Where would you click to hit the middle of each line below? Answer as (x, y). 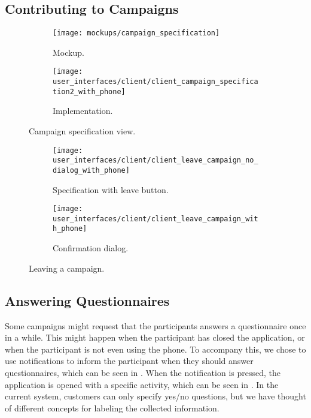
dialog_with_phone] (91, 170)
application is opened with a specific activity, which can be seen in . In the (142, 384)
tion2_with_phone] (89, 91)
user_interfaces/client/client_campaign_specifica (155, 82)
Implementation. (83, 111)
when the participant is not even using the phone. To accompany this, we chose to (155, 349)
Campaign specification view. (82, 131)
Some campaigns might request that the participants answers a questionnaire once (155, 325)
